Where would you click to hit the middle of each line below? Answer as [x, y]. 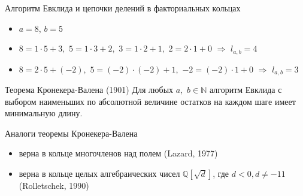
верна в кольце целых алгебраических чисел [99, 174]
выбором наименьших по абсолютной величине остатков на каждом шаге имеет [150, 101]
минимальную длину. [44, 113]
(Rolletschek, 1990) [54, 186]
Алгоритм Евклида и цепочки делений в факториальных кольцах [123, 8]
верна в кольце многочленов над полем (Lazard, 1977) [118, 153]
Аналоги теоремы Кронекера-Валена [71, 133]
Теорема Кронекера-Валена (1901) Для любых [89, 90]
